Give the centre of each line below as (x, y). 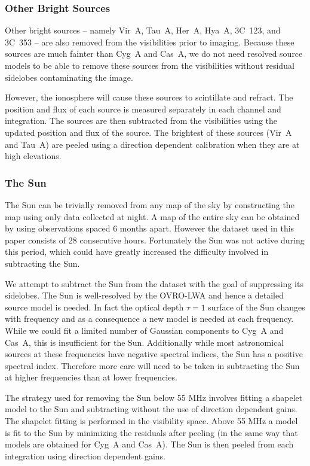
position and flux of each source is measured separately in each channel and (143, 109)
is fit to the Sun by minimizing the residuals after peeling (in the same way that (151, 432)
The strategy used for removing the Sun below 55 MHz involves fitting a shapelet (154, 397)
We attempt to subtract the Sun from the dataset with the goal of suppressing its (154, 283)
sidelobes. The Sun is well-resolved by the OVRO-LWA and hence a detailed (144, 295)
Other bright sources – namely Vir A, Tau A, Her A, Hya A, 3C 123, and (143, 30)
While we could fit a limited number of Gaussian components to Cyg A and (144, 330)
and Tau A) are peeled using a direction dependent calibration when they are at (152, 144)
